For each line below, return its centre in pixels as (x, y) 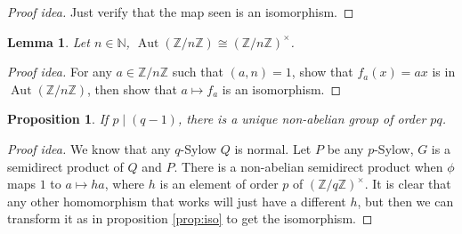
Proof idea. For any (60, 72)
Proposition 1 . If (58, 119)
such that (198, 72)
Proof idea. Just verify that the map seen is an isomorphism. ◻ (181, 12)
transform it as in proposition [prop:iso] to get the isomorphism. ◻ (190, 218)
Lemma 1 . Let (49, 41)
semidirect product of (65, 166)
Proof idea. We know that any (89, 148)
